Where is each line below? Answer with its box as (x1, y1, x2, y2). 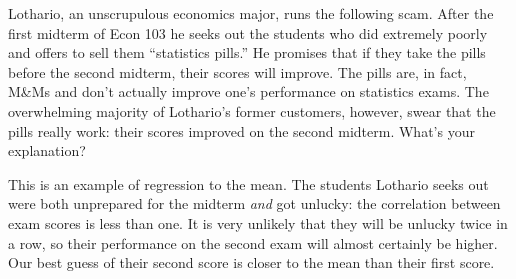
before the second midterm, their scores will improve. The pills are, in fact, (8, 61, 467, 82)
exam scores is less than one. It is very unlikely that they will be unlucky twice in (8, 212, 508, 233)
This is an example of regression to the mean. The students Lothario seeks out (8, 173, 489, 194)
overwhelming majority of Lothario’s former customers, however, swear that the (8, 100, 496, 121)
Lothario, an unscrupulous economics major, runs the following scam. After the (8, 3, 494, 23)
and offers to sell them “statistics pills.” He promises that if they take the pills (8, 42, 486, 63)
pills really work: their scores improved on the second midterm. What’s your (8, 120, 475, 141)
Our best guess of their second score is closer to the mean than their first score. (8, 252, 495, 273)
